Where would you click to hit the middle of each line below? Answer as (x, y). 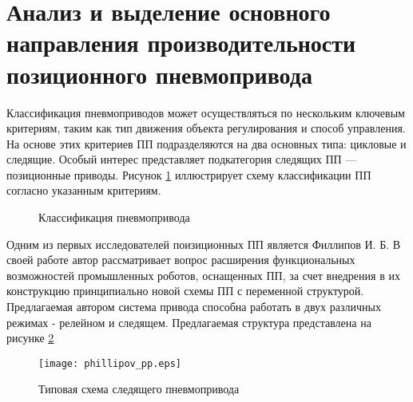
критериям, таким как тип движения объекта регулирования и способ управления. (206, 128)
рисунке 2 (30, 338)
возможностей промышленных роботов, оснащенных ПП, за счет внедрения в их (203, 275)
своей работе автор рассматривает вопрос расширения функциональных (181, 260)
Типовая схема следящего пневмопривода (139, 389)
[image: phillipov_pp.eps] (110, 363)
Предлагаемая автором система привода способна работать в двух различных (194, 307)
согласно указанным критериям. (84, 190)
